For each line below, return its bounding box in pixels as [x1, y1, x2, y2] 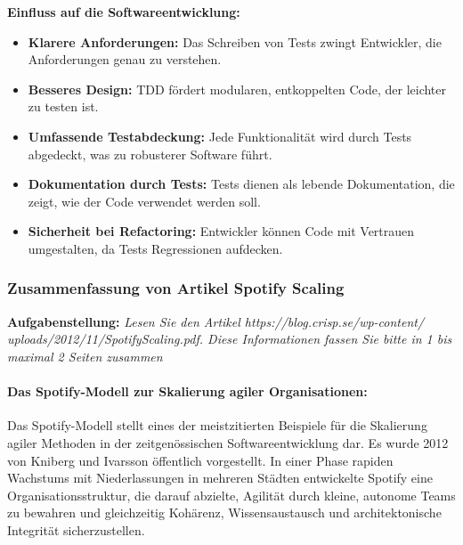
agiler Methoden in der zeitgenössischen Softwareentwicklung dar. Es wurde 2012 [7, 433, 449, 451]
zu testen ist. [28, 97, 99, 116]
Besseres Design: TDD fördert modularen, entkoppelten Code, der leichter [28, 79, 447, 98]
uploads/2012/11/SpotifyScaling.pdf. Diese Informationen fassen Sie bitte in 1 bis [7, 329, 452, 348]
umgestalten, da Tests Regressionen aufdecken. [28, 239, 283, 257]
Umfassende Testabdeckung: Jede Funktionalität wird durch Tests [28, 126, 412, 145]
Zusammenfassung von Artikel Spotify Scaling [7, 277, 345, 299]
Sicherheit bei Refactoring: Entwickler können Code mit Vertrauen [28, 222, 415, 240]
